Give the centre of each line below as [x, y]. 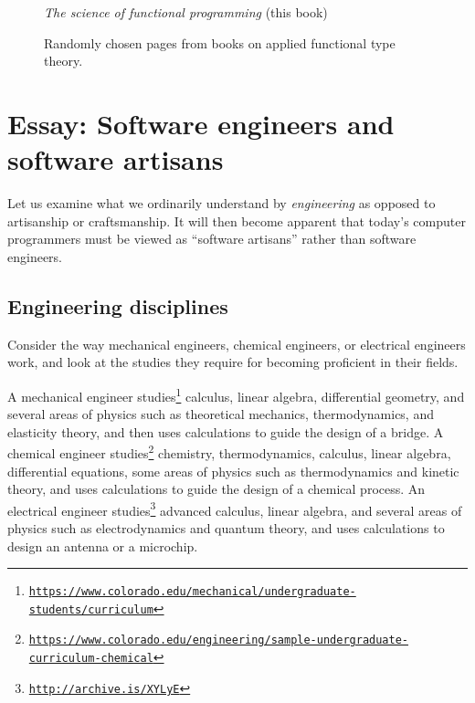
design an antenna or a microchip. [103, 546]
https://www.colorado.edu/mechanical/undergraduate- [192, 592]
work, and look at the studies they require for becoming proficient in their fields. [233, 362]
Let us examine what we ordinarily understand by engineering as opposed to [222, 203]
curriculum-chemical [91, 659]
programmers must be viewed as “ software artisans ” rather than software [212, 239]
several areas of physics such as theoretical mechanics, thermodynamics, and [221, 414]
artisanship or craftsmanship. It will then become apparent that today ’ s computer [237, 220]
